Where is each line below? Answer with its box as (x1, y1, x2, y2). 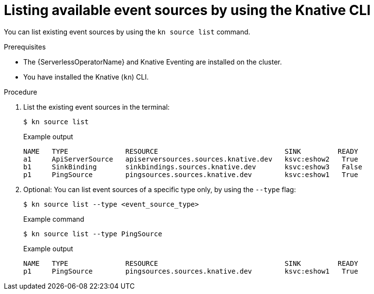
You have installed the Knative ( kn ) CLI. (23, 72, 149, 81)
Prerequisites (4, 42, 46, 51)
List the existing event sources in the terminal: (23, 102, 170, 111)
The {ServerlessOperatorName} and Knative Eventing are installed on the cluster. (23, 57, 282, 66)
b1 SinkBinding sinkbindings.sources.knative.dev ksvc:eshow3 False (23, 163, 362, 171)
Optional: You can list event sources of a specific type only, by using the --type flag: (23, 185, 296, 194)
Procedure (4, 87, 37, 96)
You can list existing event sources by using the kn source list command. (4, 27, 250, 36)
